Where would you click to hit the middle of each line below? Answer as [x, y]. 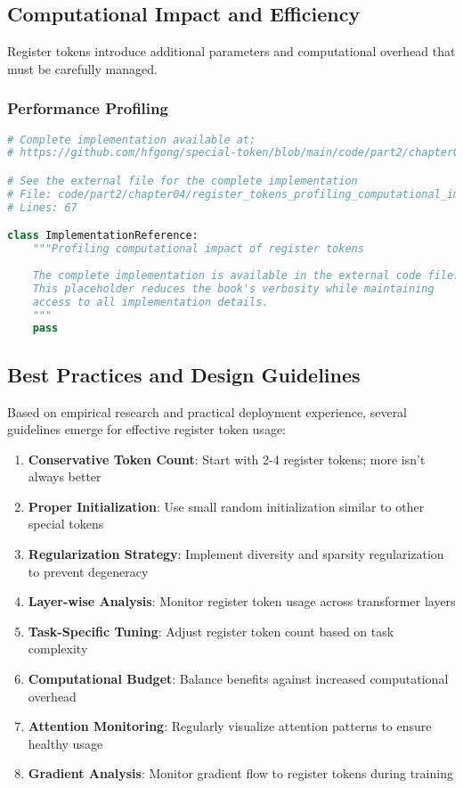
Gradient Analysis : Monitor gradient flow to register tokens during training [240, 773]
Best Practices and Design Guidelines [184, 374]
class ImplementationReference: [103, 236]
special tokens [66, 524]
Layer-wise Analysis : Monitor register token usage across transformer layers [242, 601]
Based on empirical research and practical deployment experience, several [207, 411]
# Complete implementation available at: [132, 140]
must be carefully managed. [82, 68]
